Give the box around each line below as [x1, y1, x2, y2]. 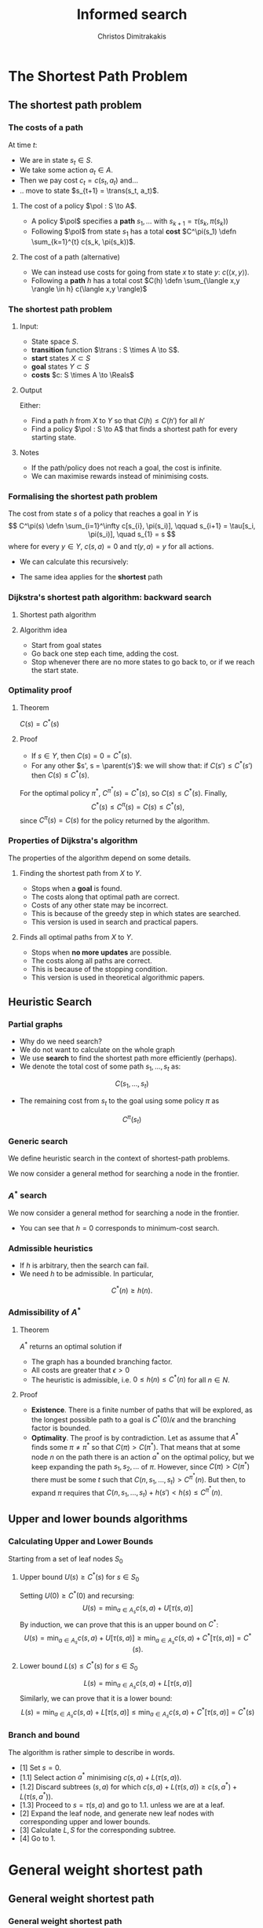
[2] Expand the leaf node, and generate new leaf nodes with [19, 1808, 214, 1818]
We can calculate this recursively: [19, 557, 129, 567]
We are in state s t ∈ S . [19, 155, 93, 167]
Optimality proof [8, 685, 72, 696]
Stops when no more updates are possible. [31, 947, 172, 957]
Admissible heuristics [8, 1243, 93, 1254]
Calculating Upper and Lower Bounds [8, 1536, 154, 1547]
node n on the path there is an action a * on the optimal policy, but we [31, 1451, 255, 1462]
